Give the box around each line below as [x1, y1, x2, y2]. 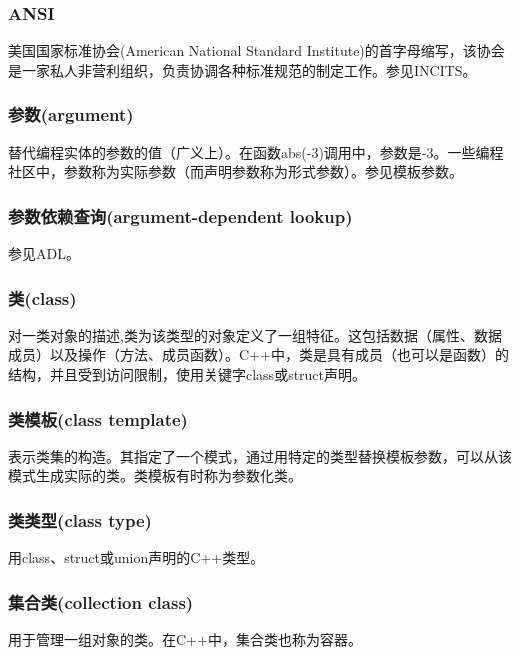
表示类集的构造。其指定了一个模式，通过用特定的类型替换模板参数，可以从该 [8, 445, 512, 466]
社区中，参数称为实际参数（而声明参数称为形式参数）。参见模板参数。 [8, 161, 463, 182]
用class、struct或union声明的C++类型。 [8, 547, 265, 568]
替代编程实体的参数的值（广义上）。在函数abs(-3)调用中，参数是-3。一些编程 [8, 141, 504, 162]
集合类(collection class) [8, 589, 194, 614]
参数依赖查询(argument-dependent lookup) [8, 203, 353, 228]
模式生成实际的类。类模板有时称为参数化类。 [8, 465, 302, 486]
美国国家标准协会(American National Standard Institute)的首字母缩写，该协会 [8, 40, 505, 61]
